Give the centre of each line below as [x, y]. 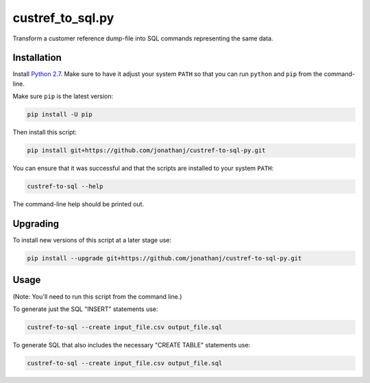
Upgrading [36, 224]
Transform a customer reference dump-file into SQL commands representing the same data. [143, 38]
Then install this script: [45, 132]
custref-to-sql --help [65, 186]
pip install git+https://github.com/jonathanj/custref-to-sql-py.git [146, 150]
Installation [37, 58]
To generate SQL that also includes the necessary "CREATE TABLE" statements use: [132, 345]
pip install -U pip [60, 114]
